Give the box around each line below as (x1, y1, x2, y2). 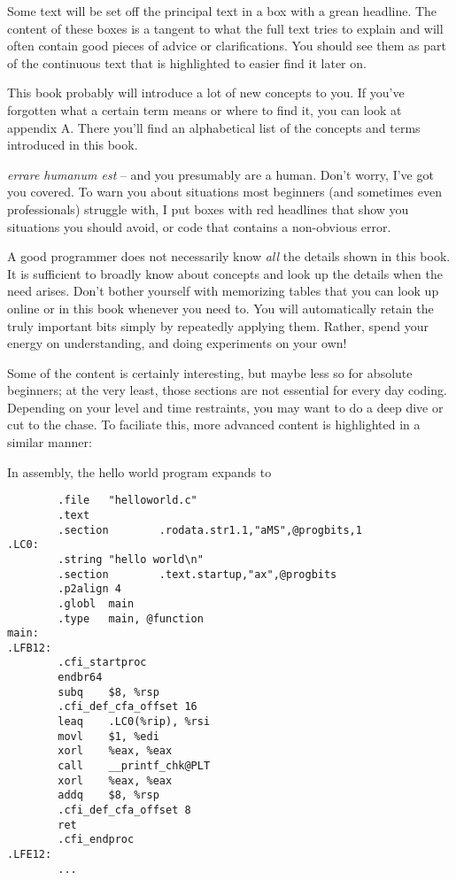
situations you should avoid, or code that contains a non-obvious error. (7, 217, 391, 235)
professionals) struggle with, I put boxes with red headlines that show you (7, 199, 409, 218)
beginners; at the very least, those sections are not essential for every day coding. (7, 381, 447, 399)
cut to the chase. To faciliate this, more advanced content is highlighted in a (7, 415, 421, 434)
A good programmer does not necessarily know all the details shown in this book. (7, 247, 451, 266)
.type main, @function (58, 612, 204, 625)
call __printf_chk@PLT (58, 760, 211, 773)
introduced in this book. (7, 135, 138, 154)
